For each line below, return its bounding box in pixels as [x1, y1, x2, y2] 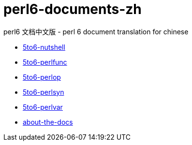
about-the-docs [23, 117, 73, 126]
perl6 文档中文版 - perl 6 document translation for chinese [3, 27, 189, 36]
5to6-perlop [23, 72, 61, 81]
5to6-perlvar [23, 102, 63, 111]
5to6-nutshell [23, 43, 65, 51]
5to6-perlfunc [23, 58, 67, 66]
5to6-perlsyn [23, 87, 64, 96]
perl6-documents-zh [3, 1, 142, 17]
